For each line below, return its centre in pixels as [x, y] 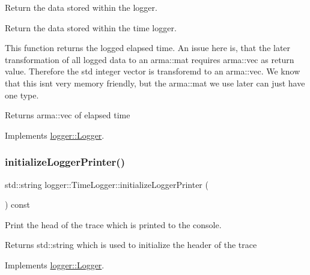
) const [18, 204]
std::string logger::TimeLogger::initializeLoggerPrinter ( [107, 184]
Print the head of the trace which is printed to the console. [113, 224]
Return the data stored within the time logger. [91, 27]
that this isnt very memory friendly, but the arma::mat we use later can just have [155, 83]
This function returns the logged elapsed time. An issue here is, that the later [148, 48]
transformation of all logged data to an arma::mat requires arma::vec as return [150, 59]
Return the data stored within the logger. [81, 7]
